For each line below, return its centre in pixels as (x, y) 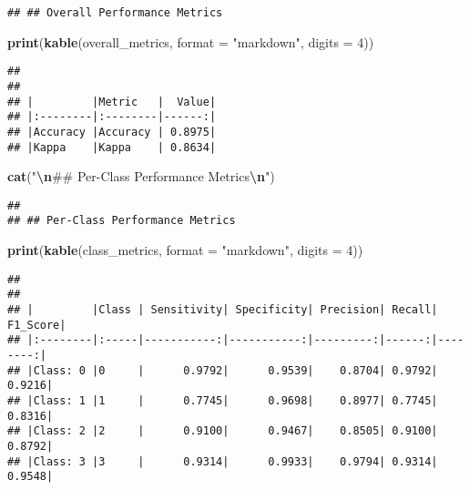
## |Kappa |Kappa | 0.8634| (112, 147)
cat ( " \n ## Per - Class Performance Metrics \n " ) (141, 176)
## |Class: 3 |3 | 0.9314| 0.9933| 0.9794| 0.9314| (223, 461)
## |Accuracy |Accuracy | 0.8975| (112, 132)
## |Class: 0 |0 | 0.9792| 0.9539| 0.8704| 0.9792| (223, 370)
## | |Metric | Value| (112, 102)
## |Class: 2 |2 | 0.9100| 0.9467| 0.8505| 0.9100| (223, 431)
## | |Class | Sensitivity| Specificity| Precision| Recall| (223, 310)
